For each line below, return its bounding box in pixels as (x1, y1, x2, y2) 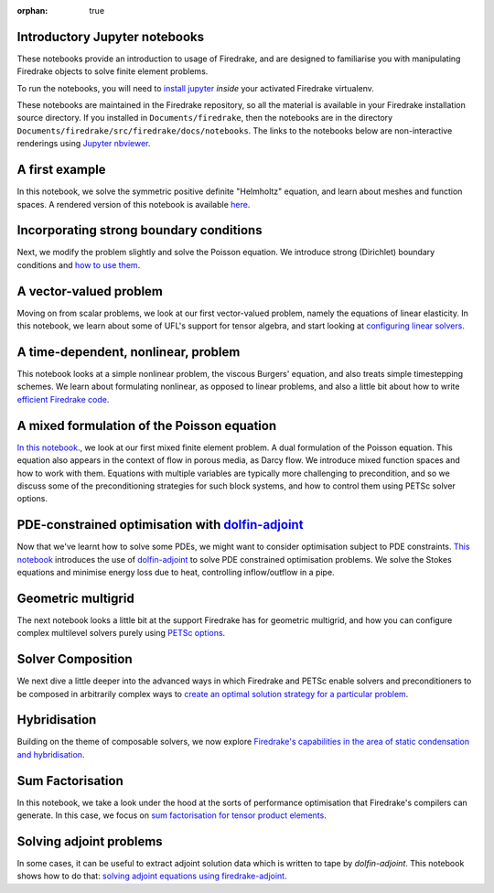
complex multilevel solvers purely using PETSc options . (16, 628, 226, 639)
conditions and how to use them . (16, 259, 141, 270)
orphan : (16, 5, 48, 16)
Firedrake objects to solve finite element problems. (16, 66, 209, 77)
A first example (16, 162, 106, 178)
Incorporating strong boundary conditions (16, 222, 263, 238)
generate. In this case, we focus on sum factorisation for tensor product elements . (16, 810, 327, 821)
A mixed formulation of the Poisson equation (16, 417, 277, 434)
